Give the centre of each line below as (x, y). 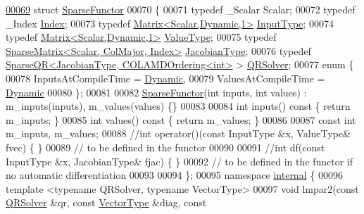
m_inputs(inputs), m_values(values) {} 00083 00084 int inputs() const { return (178, 106)
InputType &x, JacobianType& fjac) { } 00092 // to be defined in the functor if (180, 161)
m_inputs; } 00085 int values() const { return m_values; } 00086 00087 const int (181, 119)
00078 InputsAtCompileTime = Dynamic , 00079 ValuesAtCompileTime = (165, 78)
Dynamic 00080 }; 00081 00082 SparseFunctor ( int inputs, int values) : (156, 92)
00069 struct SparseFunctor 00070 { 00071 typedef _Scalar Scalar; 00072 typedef (181, 9)
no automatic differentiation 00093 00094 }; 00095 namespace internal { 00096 (174, 175)
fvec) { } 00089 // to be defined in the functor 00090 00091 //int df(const (165, 147)
